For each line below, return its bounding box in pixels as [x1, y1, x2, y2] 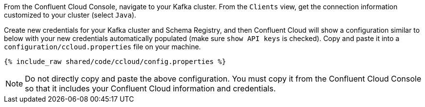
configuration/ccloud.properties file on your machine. [4, 43, 201, 51]
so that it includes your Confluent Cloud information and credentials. [25, 84, 276, 93]
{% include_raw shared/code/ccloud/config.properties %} [4, 58, 226, 65]
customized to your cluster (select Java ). [4, 11, 137, 19]
